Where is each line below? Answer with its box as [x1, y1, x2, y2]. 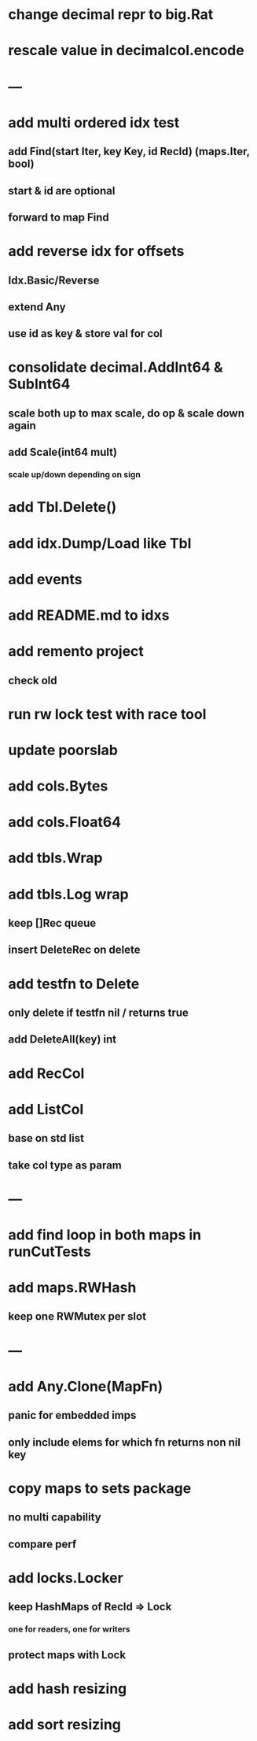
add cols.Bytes [8, 777, 108, 795]
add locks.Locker [8, 1569, 123, 1587]
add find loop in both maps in [8, 1226, 202, 1243]
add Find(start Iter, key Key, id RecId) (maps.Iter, [8, 145, 250, 158]
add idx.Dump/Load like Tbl [8, 534, 192, 552]
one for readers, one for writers [8, 1624, 130, 1635]
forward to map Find [8, 210, 109, 224]
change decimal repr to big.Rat [8, 6, 214, 24]
